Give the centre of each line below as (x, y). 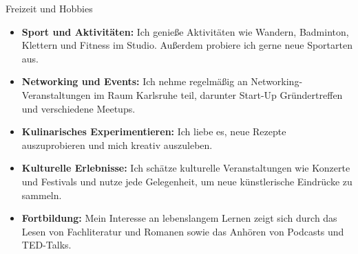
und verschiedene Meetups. (78, 108)
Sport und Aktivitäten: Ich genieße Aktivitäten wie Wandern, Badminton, (185, 31)
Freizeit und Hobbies (49, 8)
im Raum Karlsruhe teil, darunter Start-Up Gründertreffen (218, 94)
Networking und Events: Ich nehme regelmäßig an (135, 81)
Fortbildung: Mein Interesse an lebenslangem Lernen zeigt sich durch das (179, 218)
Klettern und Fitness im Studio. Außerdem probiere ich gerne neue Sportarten (187, 45)
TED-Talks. (46, 245)
